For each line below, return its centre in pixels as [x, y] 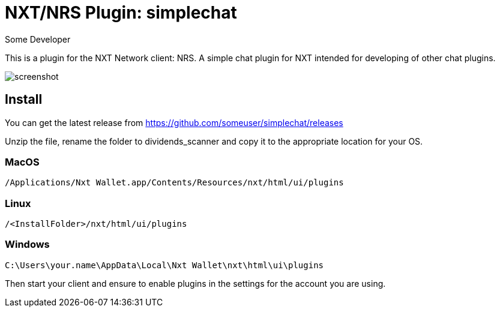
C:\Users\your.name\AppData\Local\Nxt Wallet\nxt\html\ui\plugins [164, 265]
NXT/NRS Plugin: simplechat [121, 13]
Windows [27, 244]
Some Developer [38, 39]
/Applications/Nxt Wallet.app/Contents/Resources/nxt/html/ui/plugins [174, 183]
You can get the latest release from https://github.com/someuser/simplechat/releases [174, 122]
